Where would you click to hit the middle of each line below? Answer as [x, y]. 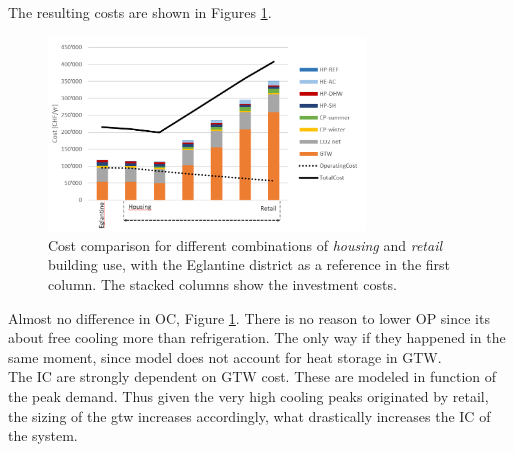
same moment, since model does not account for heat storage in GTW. [225, 356]
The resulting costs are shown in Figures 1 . [140, 12]
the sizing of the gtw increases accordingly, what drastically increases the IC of [249, 415]
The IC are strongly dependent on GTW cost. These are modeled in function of [252, 376]
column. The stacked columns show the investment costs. [222, 283]
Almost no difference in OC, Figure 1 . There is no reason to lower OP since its [249, 317]
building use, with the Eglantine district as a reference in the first [249, 264]
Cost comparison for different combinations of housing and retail [245, 244]
